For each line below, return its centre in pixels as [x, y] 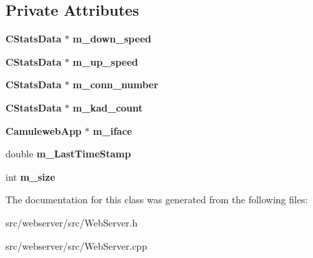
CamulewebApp [44, 130]
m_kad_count [107, 107]
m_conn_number [115, 85]
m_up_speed [105, 61]
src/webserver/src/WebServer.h [72, 222]
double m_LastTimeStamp [68, 154]
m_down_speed [112, 39]
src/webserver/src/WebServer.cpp [77, 245]
